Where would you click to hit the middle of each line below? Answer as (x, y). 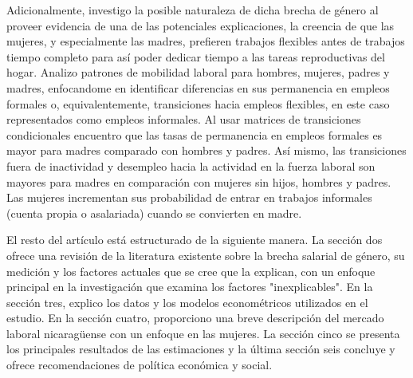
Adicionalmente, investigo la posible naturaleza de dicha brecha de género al (193, 10)
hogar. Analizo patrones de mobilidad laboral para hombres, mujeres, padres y (198, 72)
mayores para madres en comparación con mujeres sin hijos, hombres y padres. (199, 181)
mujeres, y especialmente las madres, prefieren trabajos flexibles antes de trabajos (206, 41)
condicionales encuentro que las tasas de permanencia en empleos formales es (195, 134)
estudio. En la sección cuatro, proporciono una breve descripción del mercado (195, 318)
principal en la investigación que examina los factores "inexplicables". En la (190, 287)
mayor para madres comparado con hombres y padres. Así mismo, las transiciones (206, 150)
